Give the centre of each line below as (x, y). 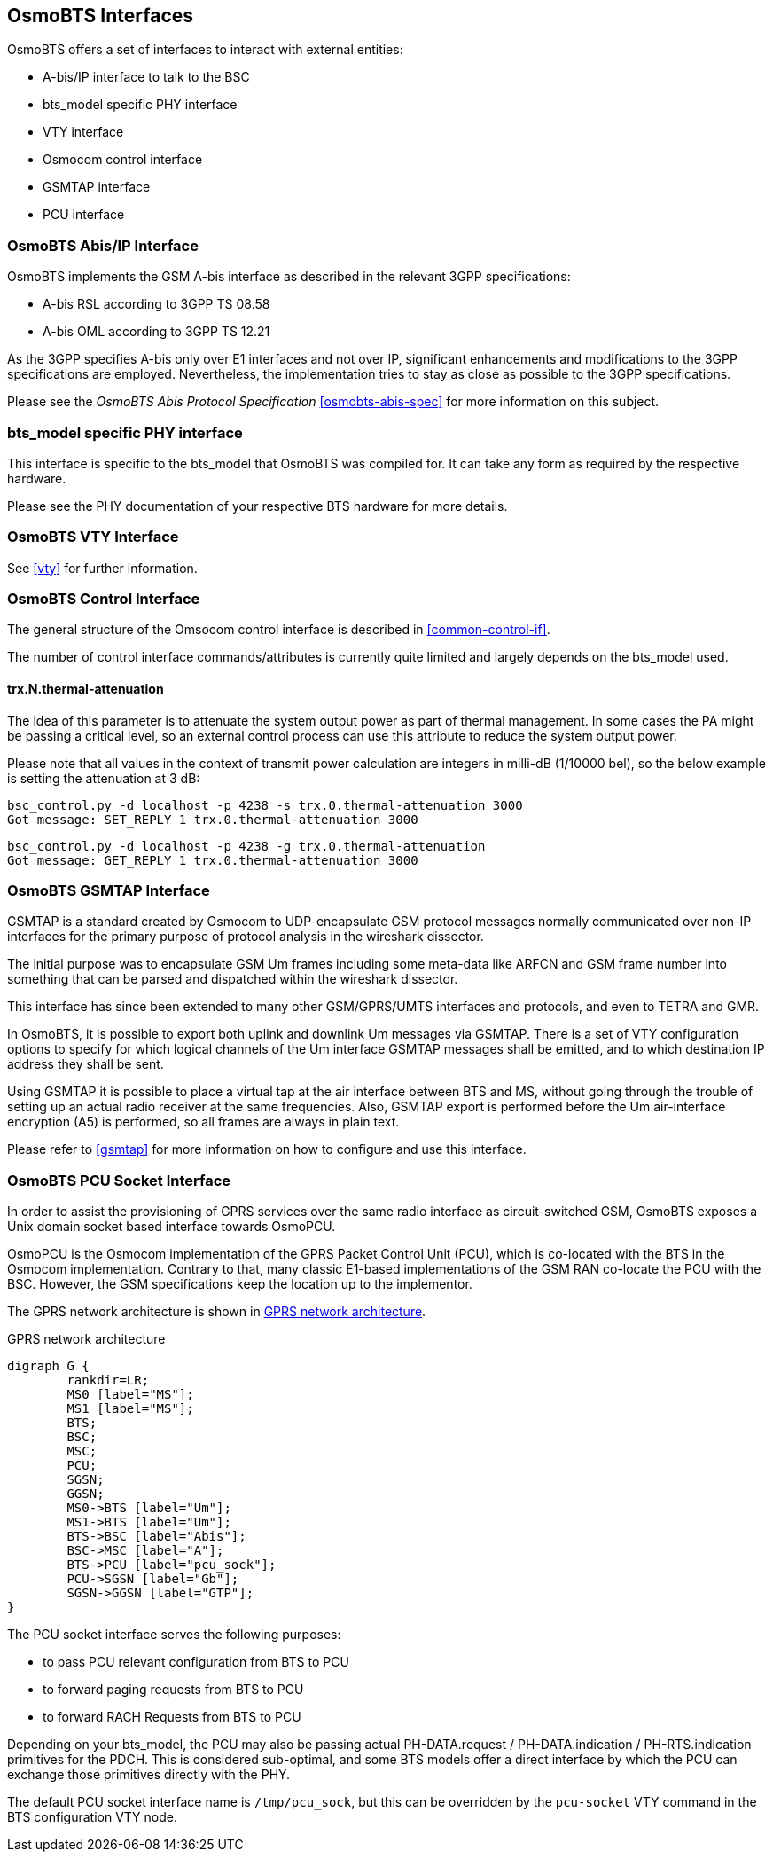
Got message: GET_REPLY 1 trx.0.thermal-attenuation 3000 (213, 860)
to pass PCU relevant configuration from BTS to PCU (196, 1662)
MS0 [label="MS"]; (130, 1395)
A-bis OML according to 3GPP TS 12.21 (156, 332)
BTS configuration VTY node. (92, 1817)
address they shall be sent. (86, 1064)
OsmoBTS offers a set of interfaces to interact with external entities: (205, 50)
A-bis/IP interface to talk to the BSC (146, 77)
